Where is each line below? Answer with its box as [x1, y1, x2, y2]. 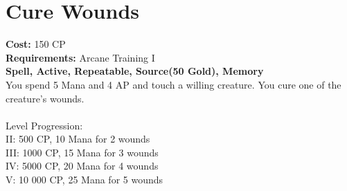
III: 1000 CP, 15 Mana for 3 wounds [6, 145, 159, 159]
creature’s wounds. [6, 91, 84, 105]
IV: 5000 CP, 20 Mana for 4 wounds [6, 158, 159, 173]
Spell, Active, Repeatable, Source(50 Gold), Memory [6, 64, 264, 78]
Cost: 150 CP [6, 37, 66, 51]
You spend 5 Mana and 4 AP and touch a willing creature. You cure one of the [6, 77, 341, 91]
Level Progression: [6, 118, 83, 132]
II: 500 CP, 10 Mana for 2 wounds [6, 131, 150, 146]
